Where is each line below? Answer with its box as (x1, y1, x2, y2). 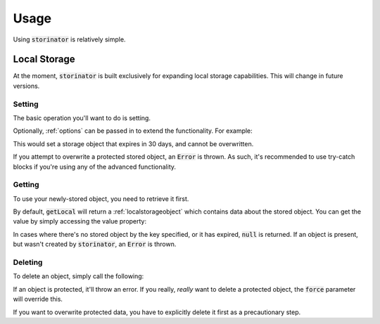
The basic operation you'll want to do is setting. (13, 113, 151, 122)
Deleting (13, 257, 43, 267)
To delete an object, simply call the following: (13, 272, 144, 280)
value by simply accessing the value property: (13, 217, 147, 226)
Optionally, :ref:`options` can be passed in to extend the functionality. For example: (13, 127, 253, 135)
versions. (13, 82, 40, 90)
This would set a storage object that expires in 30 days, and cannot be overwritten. (13, 139, 254, 148)
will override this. (13, 295, 63, 304)
